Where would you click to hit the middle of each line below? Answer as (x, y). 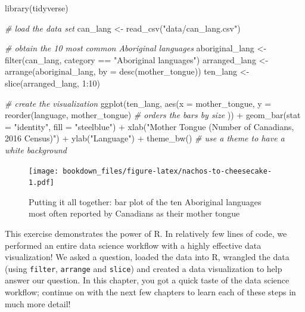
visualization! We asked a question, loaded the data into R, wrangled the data (147, 257)
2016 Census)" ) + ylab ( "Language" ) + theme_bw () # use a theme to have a (145, 138)
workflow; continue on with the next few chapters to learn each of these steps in (150, 292)
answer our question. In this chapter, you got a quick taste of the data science (147, 280)
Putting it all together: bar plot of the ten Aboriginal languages (145, 201)
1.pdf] (41, 183)
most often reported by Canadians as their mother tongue (134, 213)
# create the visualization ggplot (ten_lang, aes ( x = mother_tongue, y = (138, 103)
